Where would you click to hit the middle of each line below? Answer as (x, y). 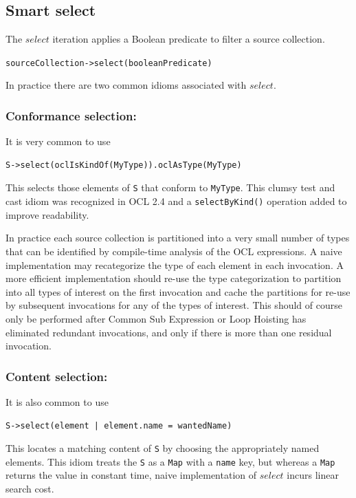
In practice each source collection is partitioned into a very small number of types (178, 238)
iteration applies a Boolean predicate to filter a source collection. (189, 39)
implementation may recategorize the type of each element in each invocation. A (175, 264)
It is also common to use (57, 401)
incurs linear (313, 475)
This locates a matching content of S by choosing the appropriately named (163, 448)
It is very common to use (58, 141)
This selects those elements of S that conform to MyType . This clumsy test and (170, 187)
